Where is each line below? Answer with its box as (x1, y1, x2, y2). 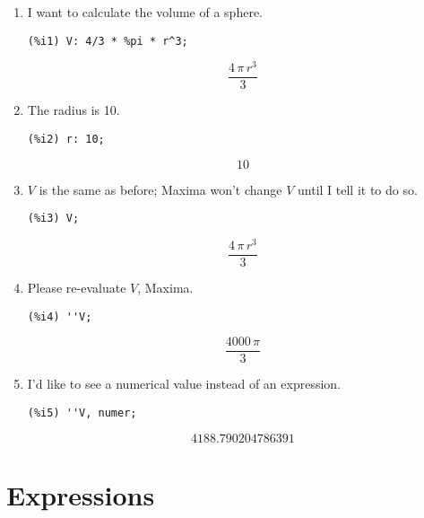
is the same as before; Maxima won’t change (39, 180, 282, 198)
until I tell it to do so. (298, 180, 418, 198)
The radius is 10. (27, 101, 120, 119)
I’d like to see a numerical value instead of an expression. (27, 374, 341, 393)
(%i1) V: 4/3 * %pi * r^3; (27, 34, 188, 48)
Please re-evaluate (27, 278, 126, 297)
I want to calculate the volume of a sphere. (27, 3, 263, 21)
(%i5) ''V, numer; (27, 406, 137, 419)
